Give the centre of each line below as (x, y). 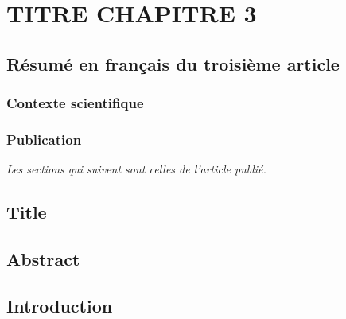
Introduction (60, 305)
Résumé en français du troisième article (173, 63)
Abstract (43, 258)
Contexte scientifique (75, 103)
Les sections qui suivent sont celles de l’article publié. (136, 169)
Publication (44, 139)
